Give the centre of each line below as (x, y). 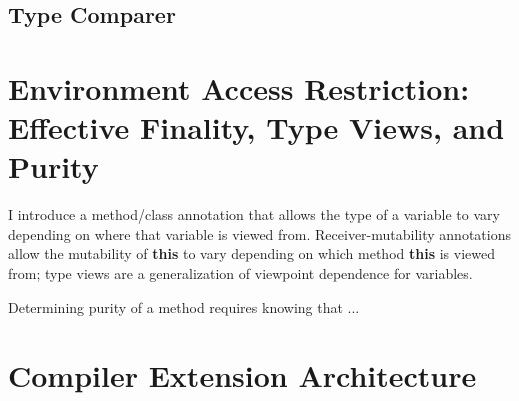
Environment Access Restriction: (239, 87)
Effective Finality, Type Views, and (256, 127)
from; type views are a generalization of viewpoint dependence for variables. (240, 273)
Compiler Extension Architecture (242, 375)
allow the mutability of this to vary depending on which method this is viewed (251, 253)
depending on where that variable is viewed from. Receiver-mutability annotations (259, 233)
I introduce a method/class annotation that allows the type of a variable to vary (254, 214)
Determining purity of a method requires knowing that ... (184, 306)
